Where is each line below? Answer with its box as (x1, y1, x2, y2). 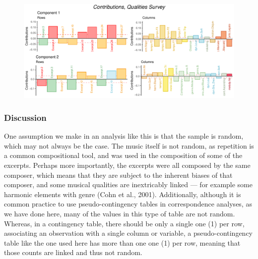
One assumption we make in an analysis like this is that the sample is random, (4, 131, 244, 141)
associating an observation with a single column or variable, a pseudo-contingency (4, 228, 253, 238)
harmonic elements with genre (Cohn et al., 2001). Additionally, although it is (4, 189, 241, 199)
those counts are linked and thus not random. (4, 247, 142, 258)
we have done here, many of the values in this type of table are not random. (4, 208, 235, 219)
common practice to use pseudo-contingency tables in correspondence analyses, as (4, 199, 252, 209)
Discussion (4, 111, 47, 123)
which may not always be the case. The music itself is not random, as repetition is (4, 140, 254, 151)
